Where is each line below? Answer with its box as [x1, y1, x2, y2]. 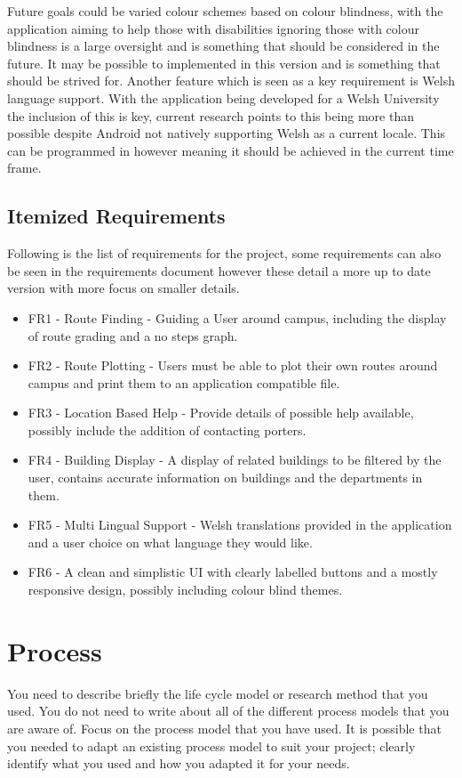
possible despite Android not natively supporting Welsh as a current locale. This [7, 124, 446, 142]
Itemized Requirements [7, 202, 226, 230]
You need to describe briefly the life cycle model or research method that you [7, 684, 428, 702]
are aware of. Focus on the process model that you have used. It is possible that [7, 718, 442, 737]
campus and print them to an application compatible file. [28, 373, 340, 392]
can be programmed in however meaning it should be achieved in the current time [7, 141, 454, 159]
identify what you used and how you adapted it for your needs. [7, 754, 350, 773]
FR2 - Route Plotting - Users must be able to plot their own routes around [28, 356, 438, 375]
